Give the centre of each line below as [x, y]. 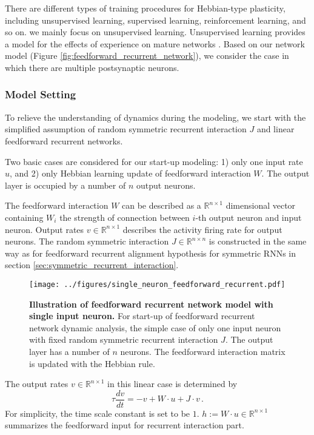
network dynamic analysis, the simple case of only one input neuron [155, 327]
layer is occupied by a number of [65, 185]
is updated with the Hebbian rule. [92, 363]
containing [24, 217]
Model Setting [41, 94]
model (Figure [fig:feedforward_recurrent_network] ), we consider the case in [147, 56]
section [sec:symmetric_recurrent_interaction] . [92, 265]
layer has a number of [69, 351]
